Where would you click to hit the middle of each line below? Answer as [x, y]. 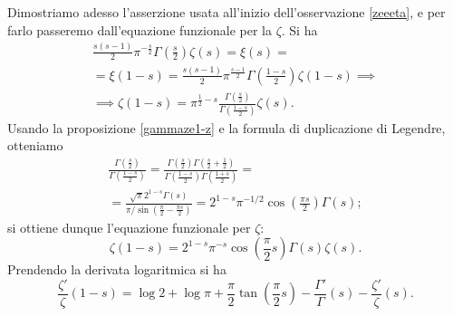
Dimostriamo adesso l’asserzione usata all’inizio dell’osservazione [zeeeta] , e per [226, 12]
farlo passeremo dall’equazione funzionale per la [140, 29]
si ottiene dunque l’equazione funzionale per [129, 227]
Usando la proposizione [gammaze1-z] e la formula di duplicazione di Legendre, [226, 127]
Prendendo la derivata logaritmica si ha [117, 269]
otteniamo [35, 145]
